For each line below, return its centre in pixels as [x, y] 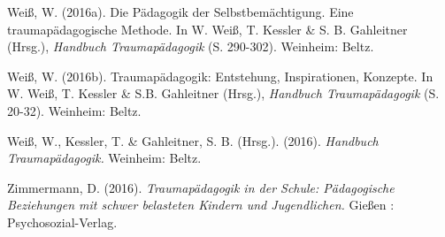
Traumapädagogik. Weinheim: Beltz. [104, 158]
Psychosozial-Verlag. [62, 222]
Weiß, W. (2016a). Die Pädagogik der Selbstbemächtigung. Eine [180, 11]
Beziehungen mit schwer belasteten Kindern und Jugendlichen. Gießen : [201, 205]
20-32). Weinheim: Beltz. [74, 110]
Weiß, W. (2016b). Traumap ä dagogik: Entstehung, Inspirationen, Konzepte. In [220, 76]
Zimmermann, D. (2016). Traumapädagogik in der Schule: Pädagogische [201, 187]
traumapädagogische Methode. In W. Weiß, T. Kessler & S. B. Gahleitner [207, 29]
